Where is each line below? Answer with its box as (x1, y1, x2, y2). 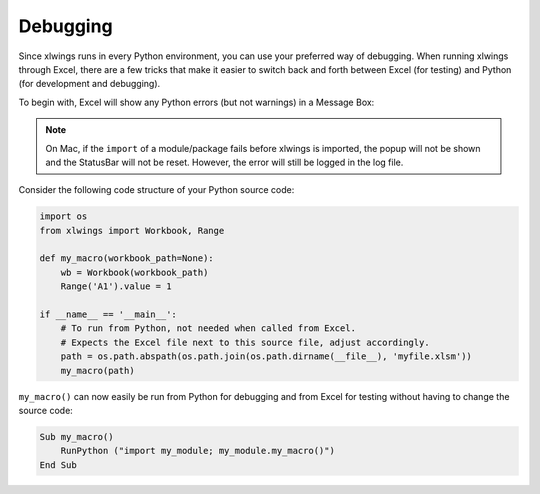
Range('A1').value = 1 (60, 281, 172, 292)
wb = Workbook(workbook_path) (60, 266, 209, 278)
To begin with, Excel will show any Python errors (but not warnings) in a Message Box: (18, 96, 375, 108)
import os (39, 211, 88, 222)
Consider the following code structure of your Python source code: (18, 184, 295, 196)
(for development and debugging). (18, 78, 161, 90)
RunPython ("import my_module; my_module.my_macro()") (60, 445, 335, 457)
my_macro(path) (60, 365, 135, 376)
